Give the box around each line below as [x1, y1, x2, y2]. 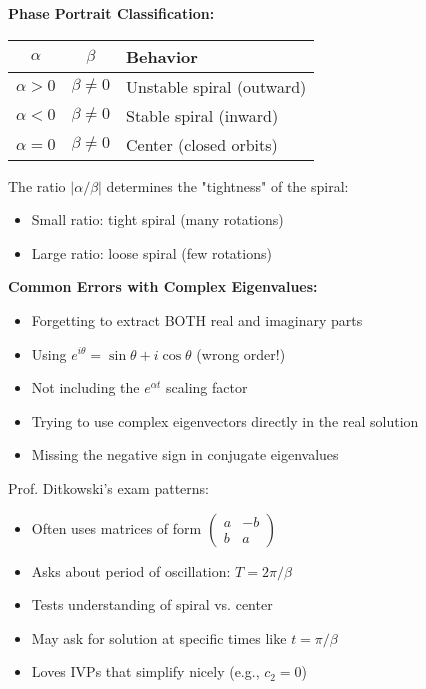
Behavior [126, 44, 198, 68]
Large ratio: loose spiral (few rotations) [31, 242, 272, 263]
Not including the [31, 377, 140, 398]
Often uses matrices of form [31, 517, 202, 538]
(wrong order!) [196, 343, 286, 364]
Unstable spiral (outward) [126, 74, 307, 98]
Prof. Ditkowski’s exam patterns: [8, 477, 209, 498]
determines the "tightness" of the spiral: [106, 175, 349, 196]
